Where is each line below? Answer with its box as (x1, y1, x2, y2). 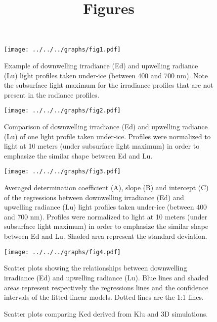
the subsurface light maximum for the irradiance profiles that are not (4, 80, 214, 90)
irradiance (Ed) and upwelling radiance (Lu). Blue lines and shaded (4, 272, 209, 282)
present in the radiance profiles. (4, 89, 99, 100)
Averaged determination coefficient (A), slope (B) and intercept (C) (4, 182, 209, 193)
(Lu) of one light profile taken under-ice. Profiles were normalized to (4, 131, 211, 141)
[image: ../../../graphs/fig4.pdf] (4, 248, 121, 256)
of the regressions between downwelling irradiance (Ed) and (4, 192, 184, 202)
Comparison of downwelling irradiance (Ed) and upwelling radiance (4, 121, 208, 132)
